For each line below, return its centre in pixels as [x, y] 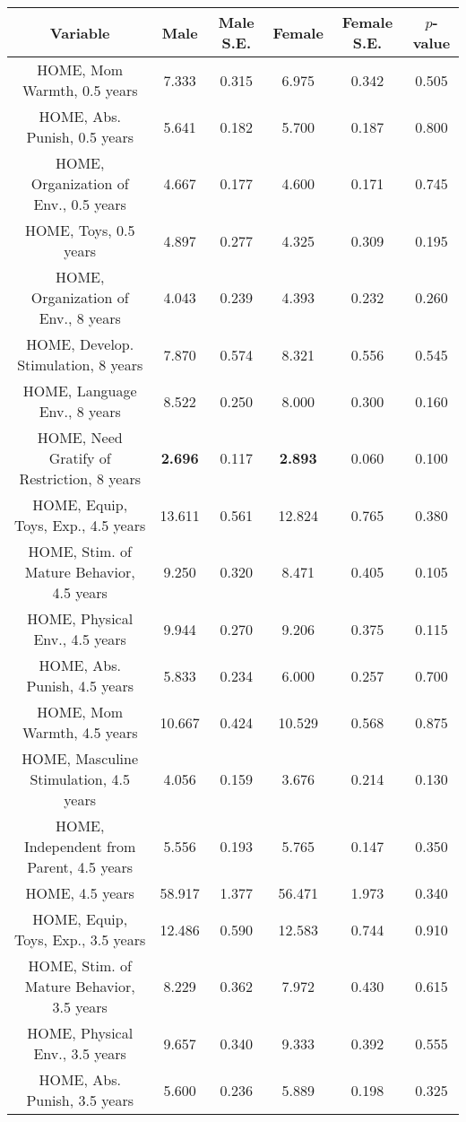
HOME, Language [80, 391]
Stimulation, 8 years [80, 365]
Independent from [80, 846]
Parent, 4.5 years [80, 867]
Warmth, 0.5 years [80, 90]
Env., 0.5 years [80, 204]
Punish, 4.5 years [80, 686]
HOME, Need [80, 437]
